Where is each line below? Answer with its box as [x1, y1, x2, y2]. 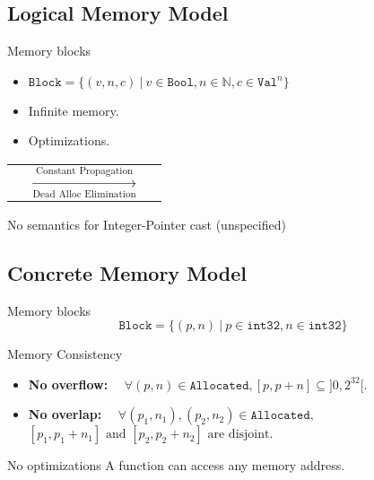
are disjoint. [207, 428, 274, 441]
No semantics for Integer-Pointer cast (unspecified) [7, 214, 286, 233]
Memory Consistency [7, 345, 123, 363]
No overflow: [28, 374, 109, 393]
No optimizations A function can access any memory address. [7, 456, 345, 475]
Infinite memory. [28, 100, 119, 119]
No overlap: [28, 405, 102, 423]
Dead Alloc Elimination [32, 188, 136, 199]
